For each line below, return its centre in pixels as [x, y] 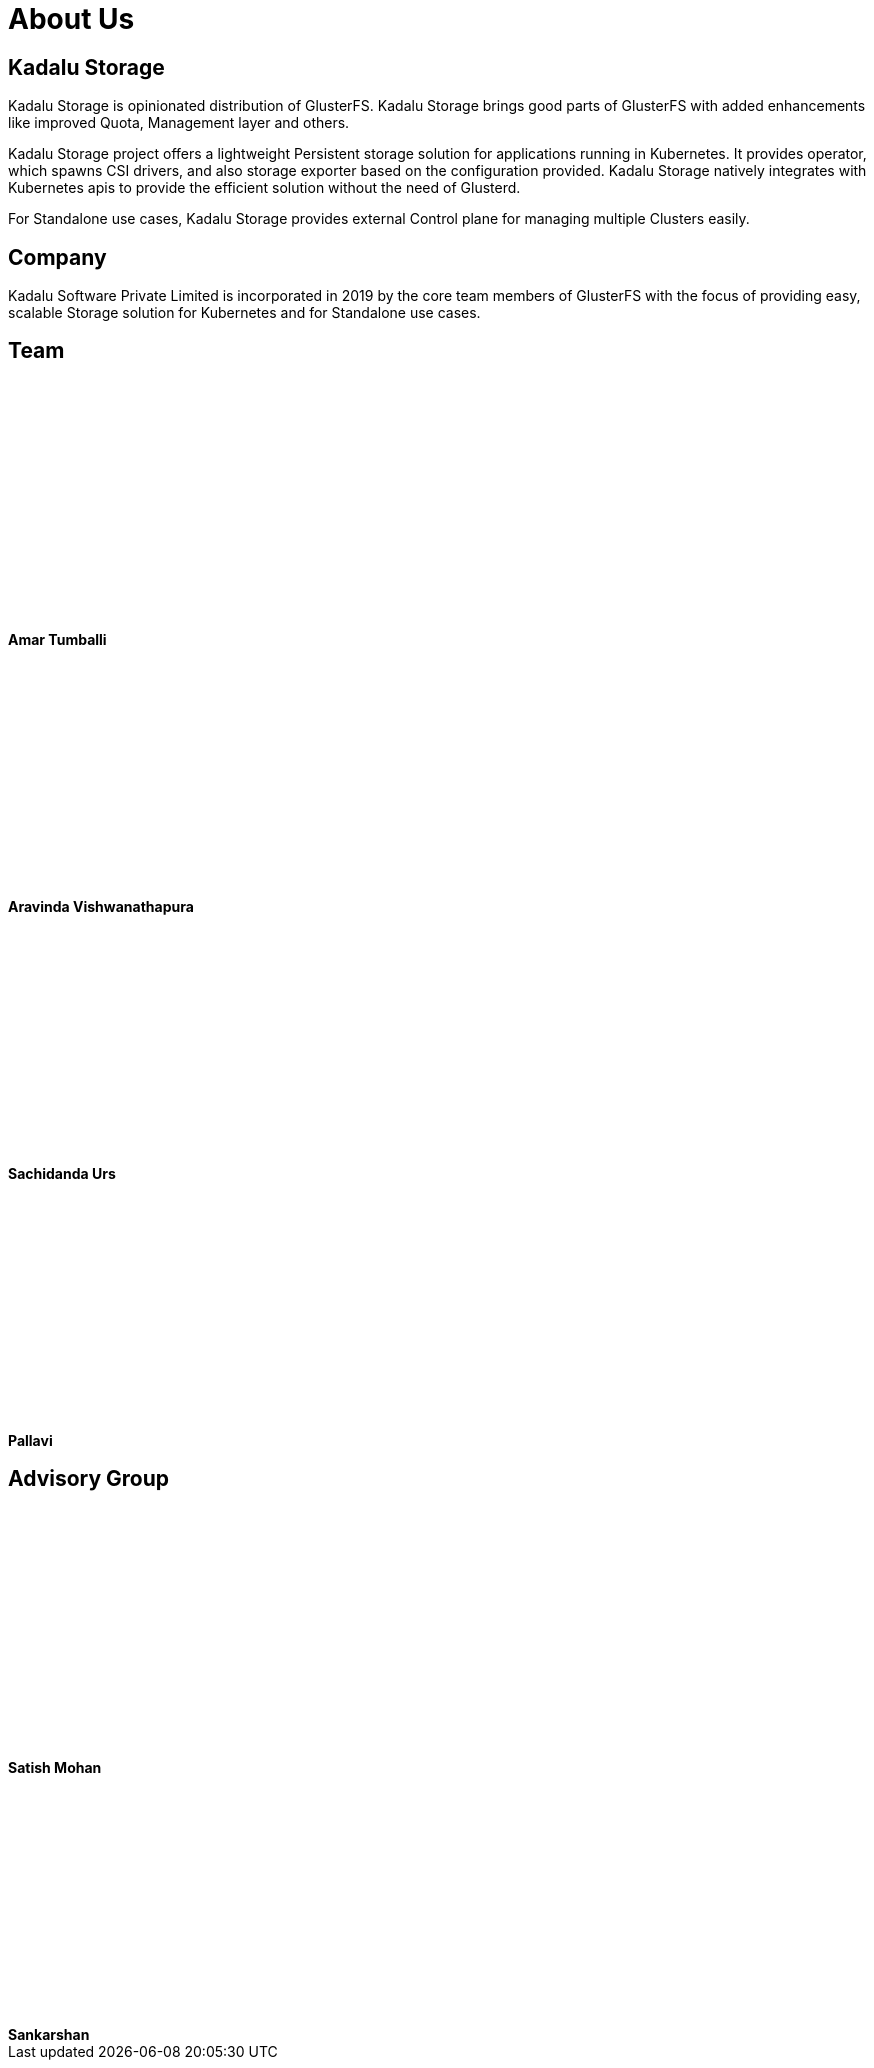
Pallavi [30, 1440]
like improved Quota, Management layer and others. [179, 123]
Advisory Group [89, 1479]
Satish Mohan [55, 1767]
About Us [71, 19]
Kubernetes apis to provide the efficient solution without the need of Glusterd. [264, 188]
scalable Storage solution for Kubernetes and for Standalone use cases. [244, 313]
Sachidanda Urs [62, 1173]
